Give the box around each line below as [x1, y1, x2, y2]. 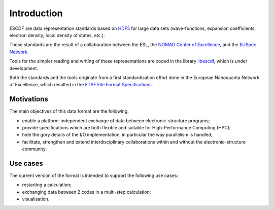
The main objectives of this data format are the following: [9, 108, 129, 114]
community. [22, 146, 47, 152]
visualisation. [22, 196, 50, 202]
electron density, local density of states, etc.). [9, 32, 105, 38]
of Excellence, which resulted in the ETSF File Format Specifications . [9, 82, 153, 88]
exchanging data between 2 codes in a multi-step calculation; [22, 189, 151, 195]
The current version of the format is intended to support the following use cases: [9, 172, 179, 179]
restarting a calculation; [22, 182, 72, 188]
